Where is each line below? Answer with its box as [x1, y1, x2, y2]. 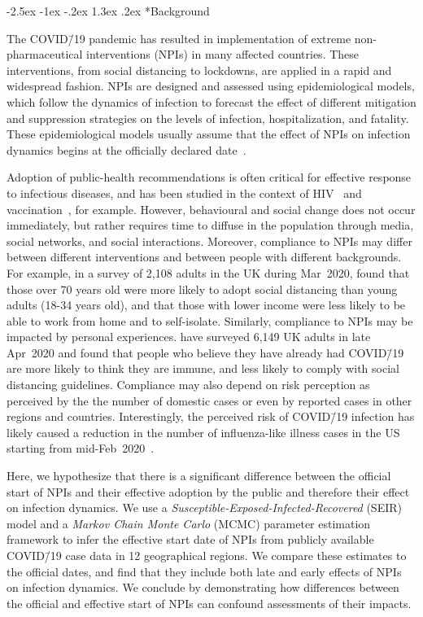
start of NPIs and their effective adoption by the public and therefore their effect [7, 483, 410, 500]
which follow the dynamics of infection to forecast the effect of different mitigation [7, 93, 416, 110]
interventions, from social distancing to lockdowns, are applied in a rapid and [7, 61, 392, 78]
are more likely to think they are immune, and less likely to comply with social [7, 360, 399, 377]
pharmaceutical [7, 46, 83, 63]
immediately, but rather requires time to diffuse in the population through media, [7, 217, 414, 234]
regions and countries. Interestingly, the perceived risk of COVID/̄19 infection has [7, 408, 415, 425]
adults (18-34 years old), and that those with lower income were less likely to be [7, 296, 406, 313]
